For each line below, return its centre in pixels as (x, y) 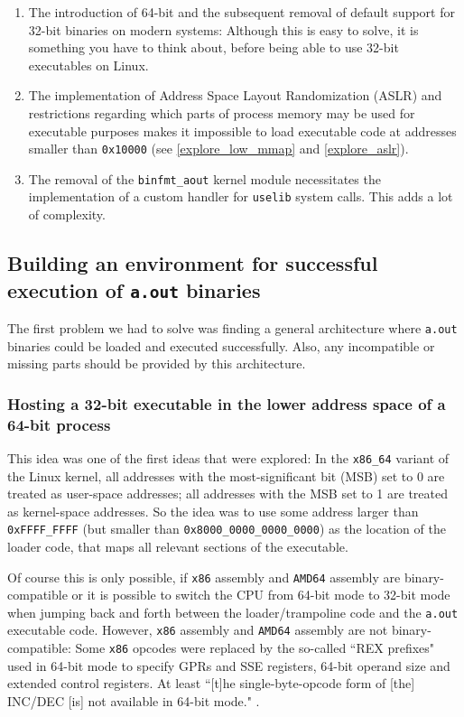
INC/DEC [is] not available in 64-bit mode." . (134, 700)
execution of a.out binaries (134, 289)
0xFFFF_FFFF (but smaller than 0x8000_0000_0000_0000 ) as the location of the (227, 529)
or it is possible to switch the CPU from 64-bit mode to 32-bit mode (261, 595)
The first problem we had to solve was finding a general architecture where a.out (232, 327)
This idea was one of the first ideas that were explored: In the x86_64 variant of (228, 457)
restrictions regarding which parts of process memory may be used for (222, 112)
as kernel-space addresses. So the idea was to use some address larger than (213, 511)
